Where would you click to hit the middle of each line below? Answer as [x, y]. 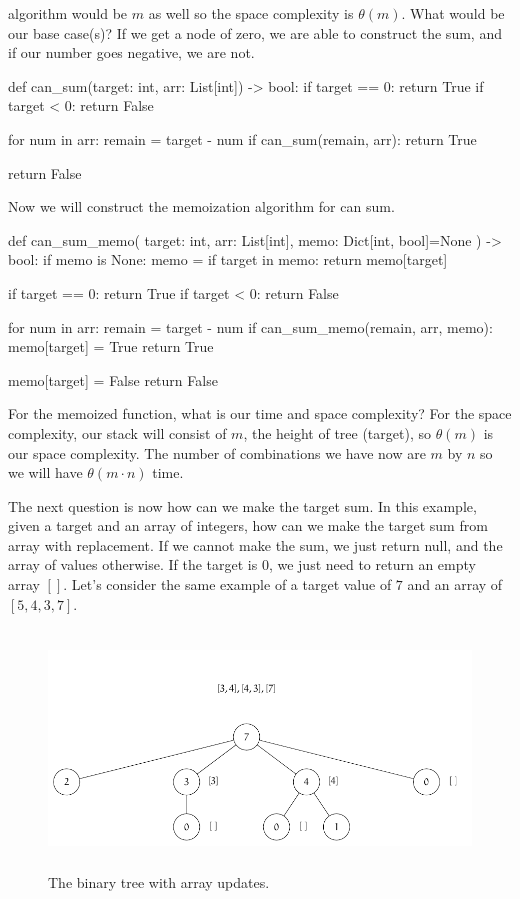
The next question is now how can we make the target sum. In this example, [242, 505]
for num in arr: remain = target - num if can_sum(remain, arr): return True [242, 138]
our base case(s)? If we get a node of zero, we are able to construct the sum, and [255, 32]
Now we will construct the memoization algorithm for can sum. [201, 206]
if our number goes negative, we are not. [131, 52]
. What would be [453, 13]
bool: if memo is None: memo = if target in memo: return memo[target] [228, 259]
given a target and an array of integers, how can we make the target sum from [248, 525]
